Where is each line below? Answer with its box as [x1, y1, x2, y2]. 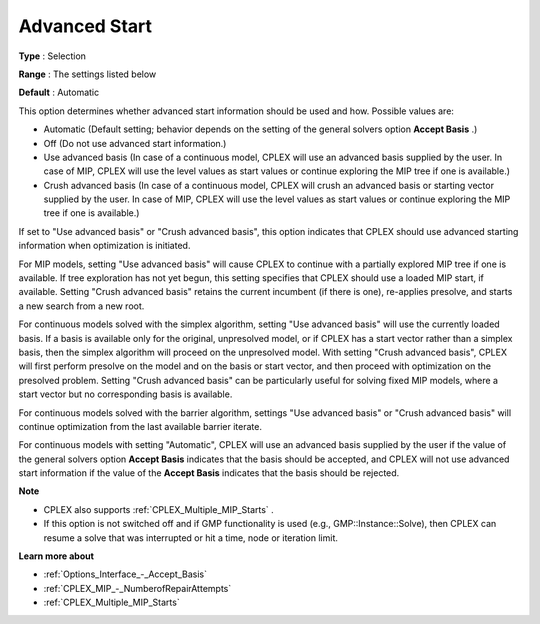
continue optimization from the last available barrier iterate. [18, 420, 262, 432]
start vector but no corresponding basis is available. [18, 388, 233, 400]
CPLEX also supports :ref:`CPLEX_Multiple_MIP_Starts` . [43, 503, 274, 515]
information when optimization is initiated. [18, 240, 191, 252]
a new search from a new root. [18, 300, 145, 312]
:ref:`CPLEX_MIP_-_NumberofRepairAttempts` [43, 582, 232, 594]
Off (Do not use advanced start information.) [43, 137, 227, 149]
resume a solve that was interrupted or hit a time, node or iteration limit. [43, 531, 339, 544]
